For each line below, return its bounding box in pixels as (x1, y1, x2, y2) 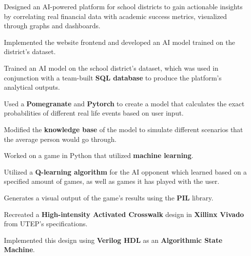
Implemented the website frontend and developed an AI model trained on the (4, 37, 235, 47)
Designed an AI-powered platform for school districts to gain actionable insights (4, 1, 243, 11)
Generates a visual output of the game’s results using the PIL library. (4, 192, 213, 202)
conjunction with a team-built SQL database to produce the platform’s (4, 72, 222, 82)
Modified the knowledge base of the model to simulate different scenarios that (4, 124, 243, 134)
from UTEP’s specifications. (4, 218, 88, 229)
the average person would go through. (4, 134, 116, 144)
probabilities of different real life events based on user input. (4, 108, 184, 118)
